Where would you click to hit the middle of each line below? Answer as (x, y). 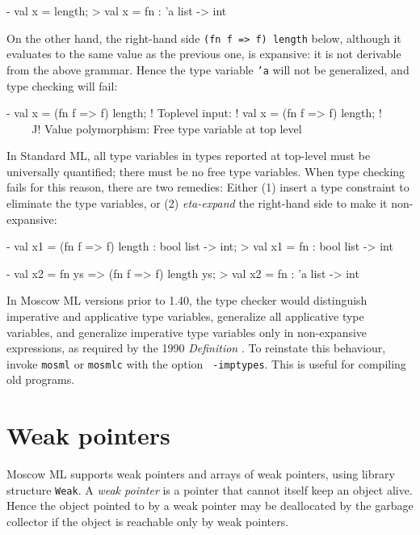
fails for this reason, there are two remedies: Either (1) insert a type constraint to (208, 187)
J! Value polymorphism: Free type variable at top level (154, 128)
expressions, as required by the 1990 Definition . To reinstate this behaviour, (196, 348)
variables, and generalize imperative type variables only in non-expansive (187, 332)
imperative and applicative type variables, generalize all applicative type (185, 316)
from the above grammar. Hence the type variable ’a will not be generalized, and (208, 69)
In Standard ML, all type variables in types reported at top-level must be (189, 156)
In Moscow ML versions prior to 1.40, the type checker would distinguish (187, 300)
